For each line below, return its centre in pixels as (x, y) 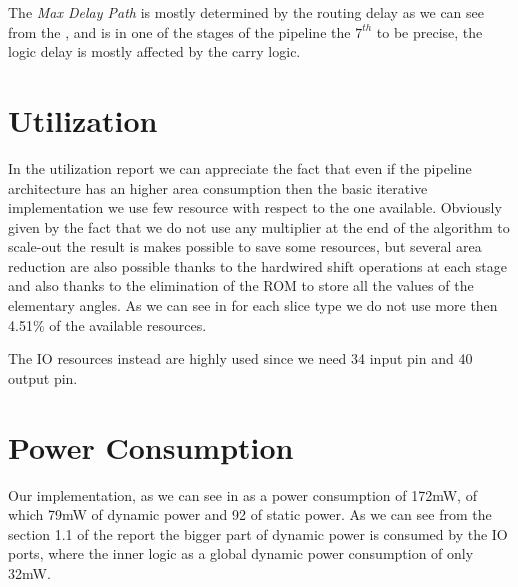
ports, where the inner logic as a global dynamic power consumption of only (241, 553)
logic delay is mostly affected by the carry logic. (154, 51)
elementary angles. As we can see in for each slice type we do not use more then (253, 305)
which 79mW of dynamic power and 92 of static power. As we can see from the (250, 514)
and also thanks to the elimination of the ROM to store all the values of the (241, 285)
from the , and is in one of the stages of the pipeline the (179, 31)
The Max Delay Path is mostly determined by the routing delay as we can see (246, 12)
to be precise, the (429, 31)
